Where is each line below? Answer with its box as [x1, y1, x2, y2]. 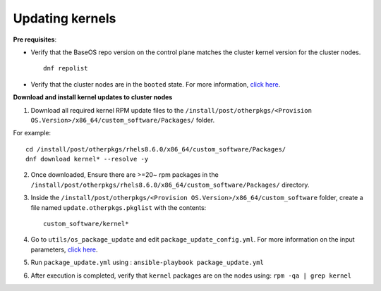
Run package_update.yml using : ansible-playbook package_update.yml [30, 258, 264, 267]
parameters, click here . [30, 245, 98, 254]
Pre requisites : [13, 35, 56, 44]
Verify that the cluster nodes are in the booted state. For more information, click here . [30, 80, 281, 88]
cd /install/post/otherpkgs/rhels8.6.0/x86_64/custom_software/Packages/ [25, 145, 286, 153]
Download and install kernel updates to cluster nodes [13, 93, 173, 101]
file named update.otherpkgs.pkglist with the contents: [30, 203, 207, 211]
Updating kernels [13, 11, 116, 26]
